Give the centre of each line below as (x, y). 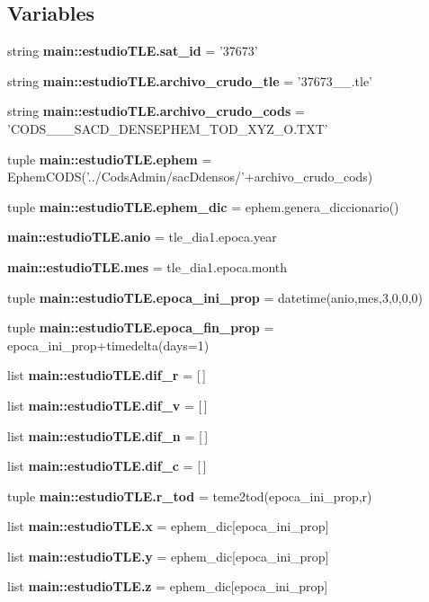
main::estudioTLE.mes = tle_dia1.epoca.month (147, 266)
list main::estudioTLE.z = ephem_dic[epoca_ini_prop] (168, 586)
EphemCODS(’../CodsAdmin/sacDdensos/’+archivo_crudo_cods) (190, 177)
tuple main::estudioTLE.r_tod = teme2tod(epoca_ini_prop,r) (190, 496)
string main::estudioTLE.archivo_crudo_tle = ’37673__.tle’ (190, 80)
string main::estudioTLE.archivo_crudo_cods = (156, 111)
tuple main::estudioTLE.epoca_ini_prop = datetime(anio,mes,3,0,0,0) (215, 297)
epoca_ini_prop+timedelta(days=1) (108, 345)
